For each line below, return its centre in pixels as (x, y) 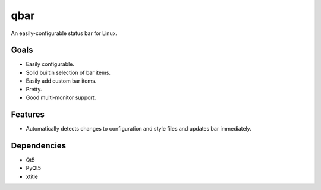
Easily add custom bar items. (61, 81)
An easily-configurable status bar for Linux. (64, 33)
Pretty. (34, 89)
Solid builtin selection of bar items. (68, 72)
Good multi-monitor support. (61, 97)
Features (28, 114)
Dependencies (39, 145)
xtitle (32, 176)
